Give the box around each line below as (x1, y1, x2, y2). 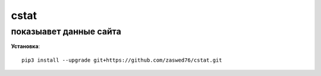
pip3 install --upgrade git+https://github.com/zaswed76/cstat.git (21, 56, 222, 64)
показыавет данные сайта (11, 26, 121, 37)
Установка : (11, 43, 40, 50)
